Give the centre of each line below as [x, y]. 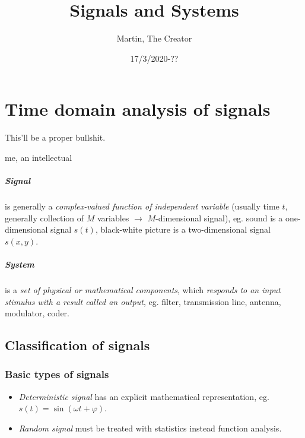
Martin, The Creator [154, 38]
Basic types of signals [57, 374]
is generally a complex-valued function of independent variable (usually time [142, 206]
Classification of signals [77, 345]
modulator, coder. [37, 313]
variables [113, 218]
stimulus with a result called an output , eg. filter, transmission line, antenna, [143, 301]
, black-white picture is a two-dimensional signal [183, 229]
